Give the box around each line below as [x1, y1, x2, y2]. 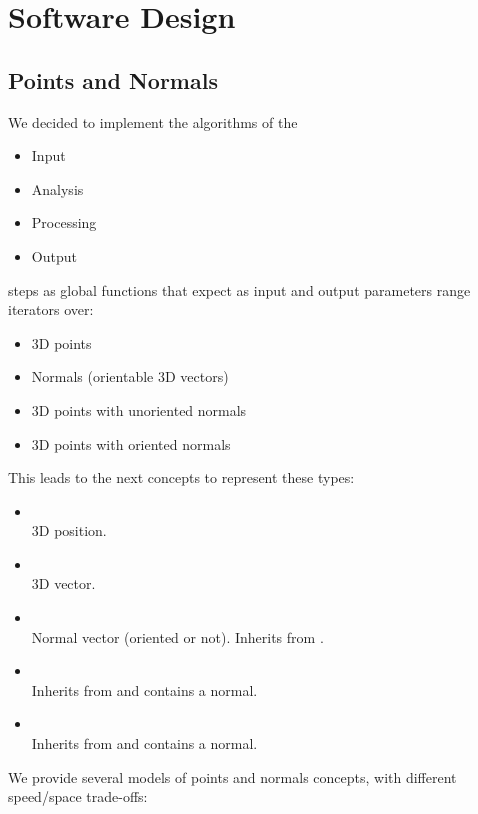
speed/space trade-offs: [8, 786, 148, 807]
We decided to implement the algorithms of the [8, 111, 298, 132]
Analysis [31, 178, 84, 199]
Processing [31, 212, 97, 233]
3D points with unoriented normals [31, 399, 247, 420]
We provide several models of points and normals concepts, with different [8, 766, 457, 787]
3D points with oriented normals [31, 433, 231, 454]
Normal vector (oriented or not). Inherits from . [31, 626, 324, 647]
